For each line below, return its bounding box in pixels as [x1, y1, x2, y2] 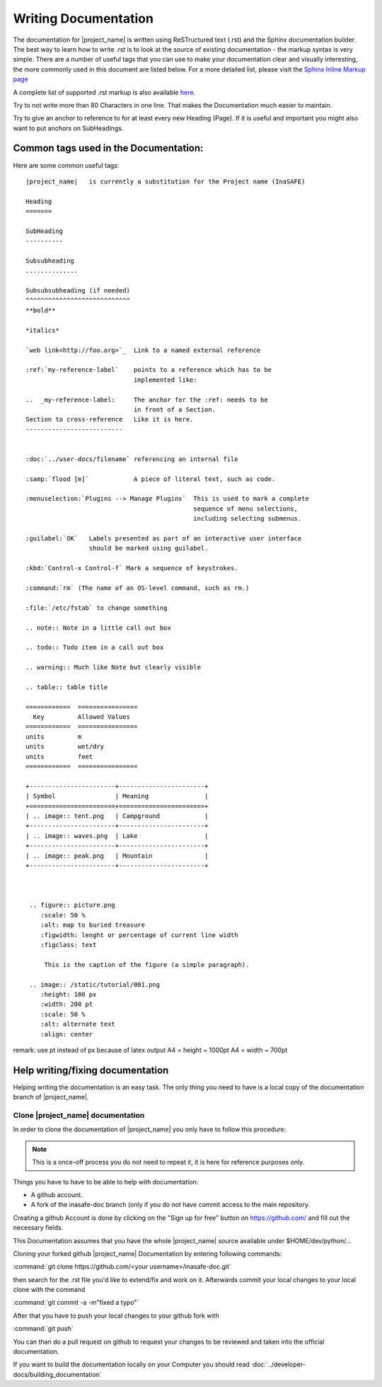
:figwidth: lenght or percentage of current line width [40, 931, 238, 939]
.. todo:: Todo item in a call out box [25, 643, 164, 652]
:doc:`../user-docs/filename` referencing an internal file [25, 455, 238, 463]
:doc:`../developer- [251, 1360, 306, 1369]
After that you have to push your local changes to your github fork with [13, 1311, 219, 1320]
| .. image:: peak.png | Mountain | [25, 851, 209, 860]
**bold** [25, 307, 56, 315]
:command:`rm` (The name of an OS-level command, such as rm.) [25, 584, 250, 591]
